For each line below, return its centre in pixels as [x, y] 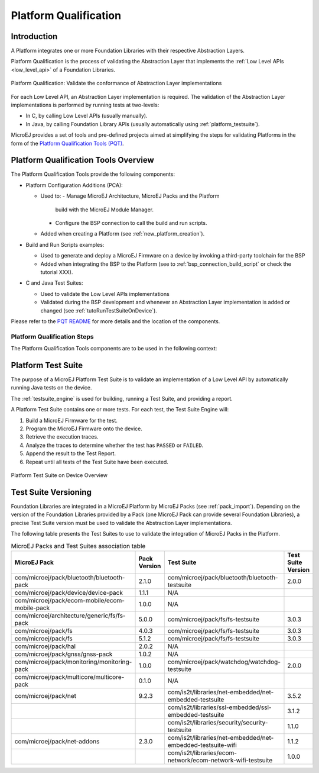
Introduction [34, 36]
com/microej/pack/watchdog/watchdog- [224, 662]
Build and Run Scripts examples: [65, 244]
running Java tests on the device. [51, 388]
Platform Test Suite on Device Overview [59, 475]
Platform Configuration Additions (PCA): [74, 185]
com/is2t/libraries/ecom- [202, 753]
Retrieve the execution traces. [62, 437]
